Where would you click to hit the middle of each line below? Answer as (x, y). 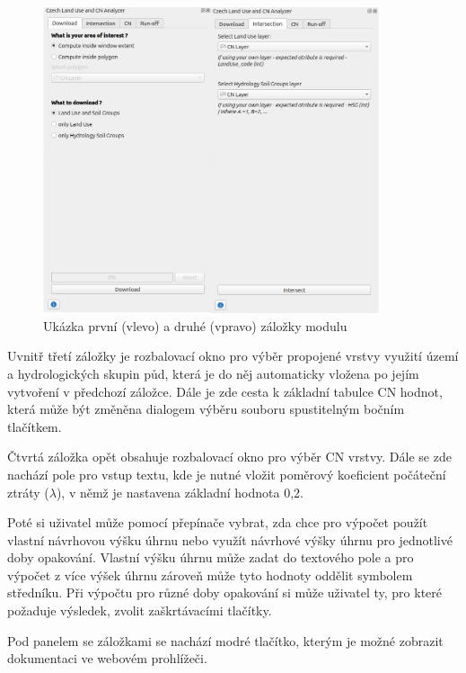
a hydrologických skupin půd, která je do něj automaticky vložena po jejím (213, 373)
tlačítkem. (35, 426)
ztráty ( (28, 492)
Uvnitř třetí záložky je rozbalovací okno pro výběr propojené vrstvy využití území (233, 356)
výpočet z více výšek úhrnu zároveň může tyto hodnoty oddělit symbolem (210, 574)
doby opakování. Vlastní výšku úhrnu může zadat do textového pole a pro (211, 557)
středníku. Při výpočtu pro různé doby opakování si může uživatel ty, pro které (225, 592)
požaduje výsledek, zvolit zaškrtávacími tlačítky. (140, 610)
